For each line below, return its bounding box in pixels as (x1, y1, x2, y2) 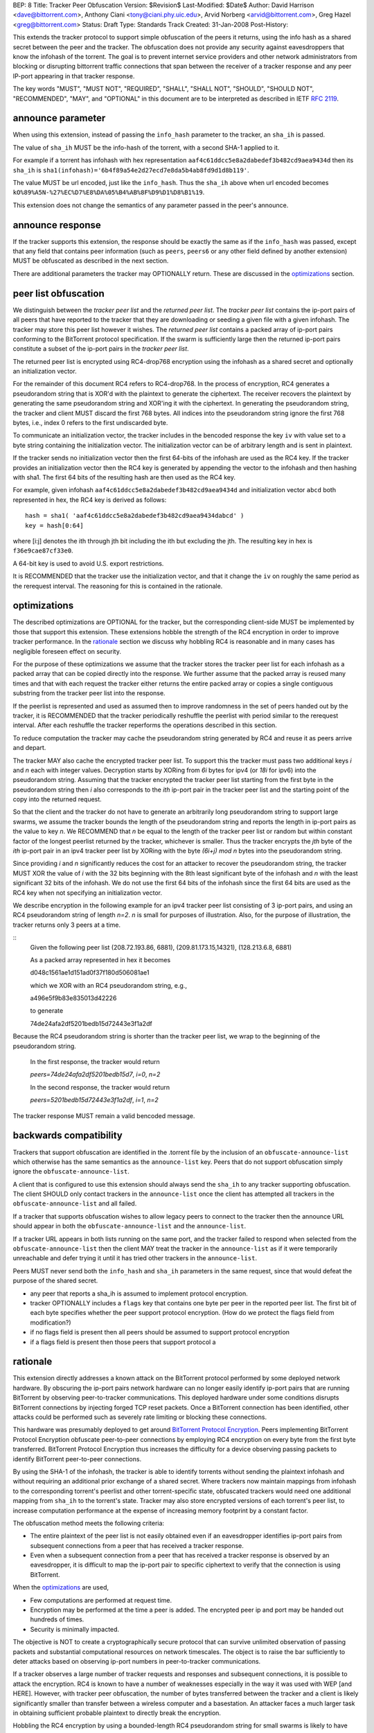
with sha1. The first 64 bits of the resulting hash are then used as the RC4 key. (12, 473, 235, 481)
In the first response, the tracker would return (30, 1058, 161, 1066)
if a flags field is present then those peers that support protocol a (30, 1338, 216, 1346)
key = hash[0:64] (25, 521, 84, 530)
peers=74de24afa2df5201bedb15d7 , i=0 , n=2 (30, 1070, 161, 1079)
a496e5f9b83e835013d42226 (30, 994, 117, 1002)
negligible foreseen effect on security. (12, 647, 121, 655)
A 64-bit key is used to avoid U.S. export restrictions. (12, 559, 164, 568)
